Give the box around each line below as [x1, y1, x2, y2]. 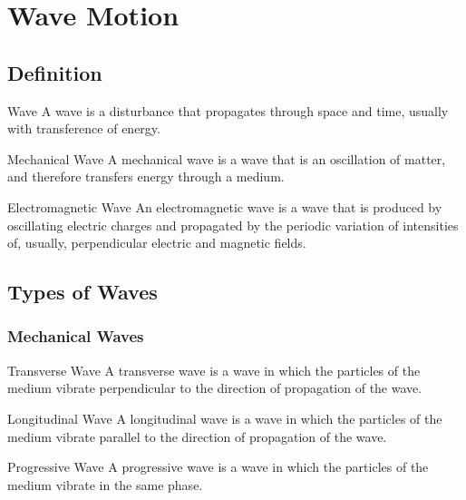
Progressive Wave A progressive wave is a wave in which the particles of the [7, 457, 429, 476]
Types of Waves [7, 278, 158, 306]
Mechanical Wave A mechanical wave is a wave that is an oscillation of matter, [7, 149, 446, 168]
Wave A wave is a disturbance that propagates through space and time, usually [7, 101, 449, 120]
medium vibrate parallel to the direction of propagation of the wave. [7, 426, 387, 446]
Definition [7, 58, 102, 86]
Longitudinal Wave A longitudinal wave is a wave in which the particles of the [7, 408, 442, 427]
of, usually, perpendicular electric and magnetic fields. [7, 233, 306, 252]
